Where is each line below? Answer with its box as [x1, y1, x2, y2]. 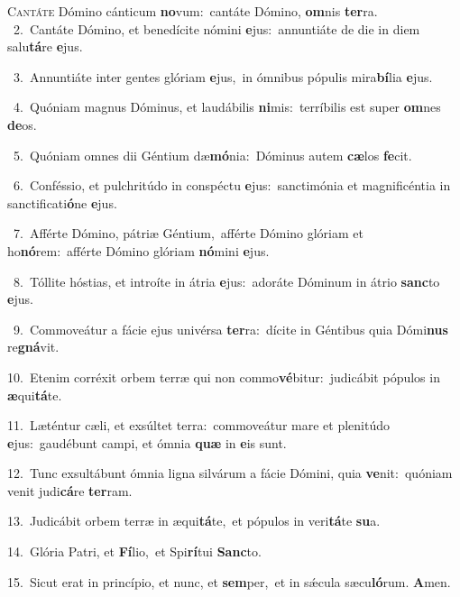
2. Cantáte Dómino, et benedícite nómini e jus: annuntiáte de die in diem [13, 19, 420, 38]
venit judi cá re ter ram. [7, 481, 133, 500]
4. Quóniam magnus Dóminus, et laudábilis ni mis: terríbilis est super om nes [13, 97, 441, 116]
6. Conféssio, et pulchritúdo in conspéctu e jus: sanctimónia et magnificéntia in [13, 176, 451, 195]
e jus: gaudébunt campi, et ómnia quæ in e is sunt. [7, 433, 287, 452]
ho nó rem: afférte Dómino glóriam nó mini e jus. [7, 241, 270, 260]
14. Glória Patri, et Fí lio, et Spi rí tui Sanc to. [7, 542, 262, 561]
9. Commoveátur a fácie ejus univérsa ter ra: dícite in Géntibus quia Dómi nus [13, 319, 448, 338]
